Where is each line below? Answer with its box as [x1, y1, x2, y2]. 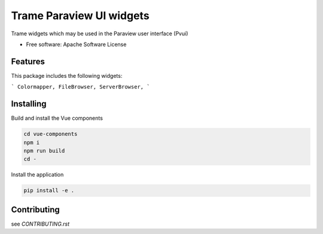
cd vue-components [23, 130, 78, 138]
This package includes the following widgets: [11, 72, 123, 79]
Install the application [11, 171, 64, 178]
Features [11, 56, 45, 66]
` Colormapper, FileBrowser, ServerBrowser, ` [11, 84, 150, 90]
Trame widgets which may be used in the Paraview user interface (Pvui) [11, 30, 188, 37]
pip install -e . [23, 187, 75, 194]
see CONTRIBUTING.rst [11, 220, 70, 227]
